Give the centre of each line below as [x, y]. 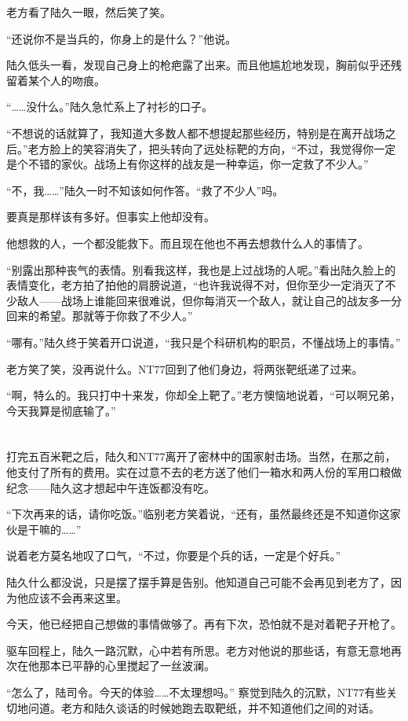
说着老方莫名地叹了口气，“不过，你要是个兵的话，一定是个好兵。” [174, 555]
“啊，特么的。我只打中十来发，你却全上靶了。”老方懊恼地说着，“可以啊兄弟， [204, 395]
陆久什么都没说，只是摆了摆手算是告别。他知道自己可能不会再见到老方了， [199, 582]
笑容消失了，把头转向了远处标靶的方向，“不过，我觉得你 [228, 148]
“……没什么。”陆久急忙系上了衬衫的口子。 [109, 107]
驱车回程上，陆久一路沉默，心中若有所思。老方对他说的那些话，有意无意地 [199, 650]
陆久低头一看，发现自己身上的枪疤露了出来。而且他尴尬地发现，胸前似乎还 [199, 65]
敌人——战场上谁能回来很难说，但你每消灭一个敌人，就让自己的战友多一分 [209, 300]
